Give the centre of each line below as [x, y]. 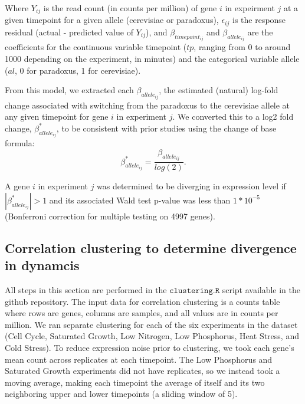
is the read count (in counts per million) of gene [130, 8]
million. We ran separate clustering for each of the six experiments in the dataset [151, 324]
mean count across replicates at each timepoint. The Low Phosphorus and [139, 359]
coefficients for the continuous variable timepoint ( [96, 47]
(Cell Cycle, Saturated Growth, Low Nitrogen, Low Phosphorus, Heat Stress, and [152, 336]
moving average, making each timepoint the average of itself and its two [135, 382]
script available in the [261, 290]
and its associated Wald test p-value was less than [140, 200]
